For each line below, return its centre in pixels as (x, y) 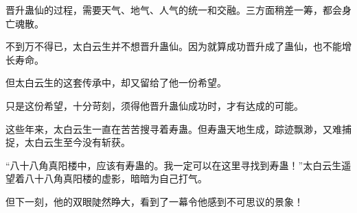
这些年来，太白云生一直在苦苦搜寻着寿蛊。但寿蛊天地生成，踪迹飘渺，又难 (174, 128)
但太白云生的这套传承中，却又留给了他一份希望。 (116, 83)
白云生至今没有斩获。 (82, 142)
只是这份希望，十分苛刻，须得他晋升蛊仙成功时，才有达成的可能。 (154, 105)
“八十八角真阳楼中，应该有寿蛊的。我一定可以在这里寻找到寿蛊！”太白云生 (174, 165)
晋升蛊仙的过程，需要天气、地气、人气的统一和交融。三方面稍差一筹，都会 (174, 10)
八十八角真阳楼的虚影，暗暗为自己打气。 (116, 178)
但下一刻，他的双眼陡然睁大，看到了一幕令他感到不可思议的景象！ (154, 201)
